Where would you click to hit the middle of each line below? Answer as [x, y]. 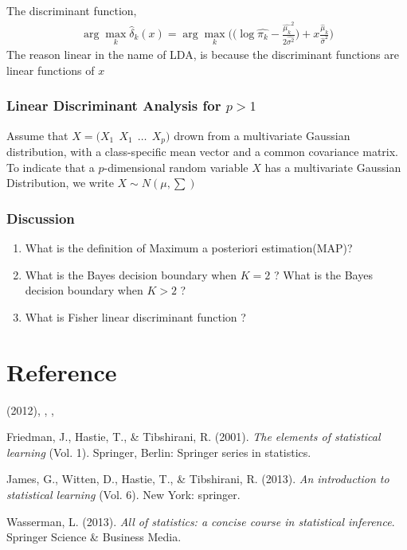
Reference [62, 371]
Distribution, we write [60, 183]
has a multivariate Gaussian [333, 167]
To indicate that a [51, 167]
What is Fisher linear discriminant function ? [135, 316]
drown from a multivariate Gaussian [262, 135]
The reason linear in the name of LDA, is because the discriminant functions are [203, 55]
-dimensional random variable [176, 167]
